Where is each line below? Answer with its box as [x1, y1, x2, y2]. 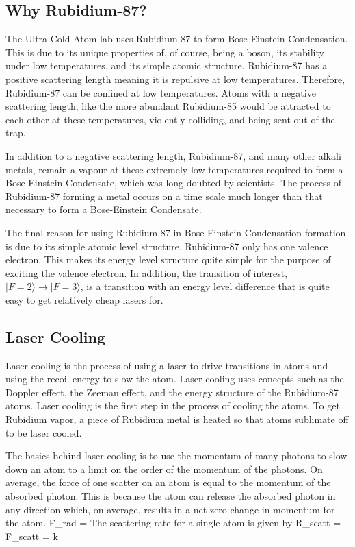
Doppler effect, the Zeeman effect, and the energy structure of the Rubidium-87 [5, 385, 339, 399]
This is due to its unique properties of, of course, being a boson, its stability [5, 45, 324, 59]
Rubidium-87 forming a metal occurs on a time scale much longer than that [5, 189, 323, 203]
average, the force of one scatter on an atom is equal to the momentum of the [5, 475, 331, 489]
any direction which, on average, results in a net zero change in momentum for [5, 502, 335, 516]
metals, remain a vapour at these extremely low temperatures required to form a [5, 162, 343, 176]
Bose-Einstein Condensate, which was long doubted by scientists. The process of [5, 175, 342, 190]
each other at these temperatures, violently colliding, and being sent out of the [5, 112, 335, 126]
